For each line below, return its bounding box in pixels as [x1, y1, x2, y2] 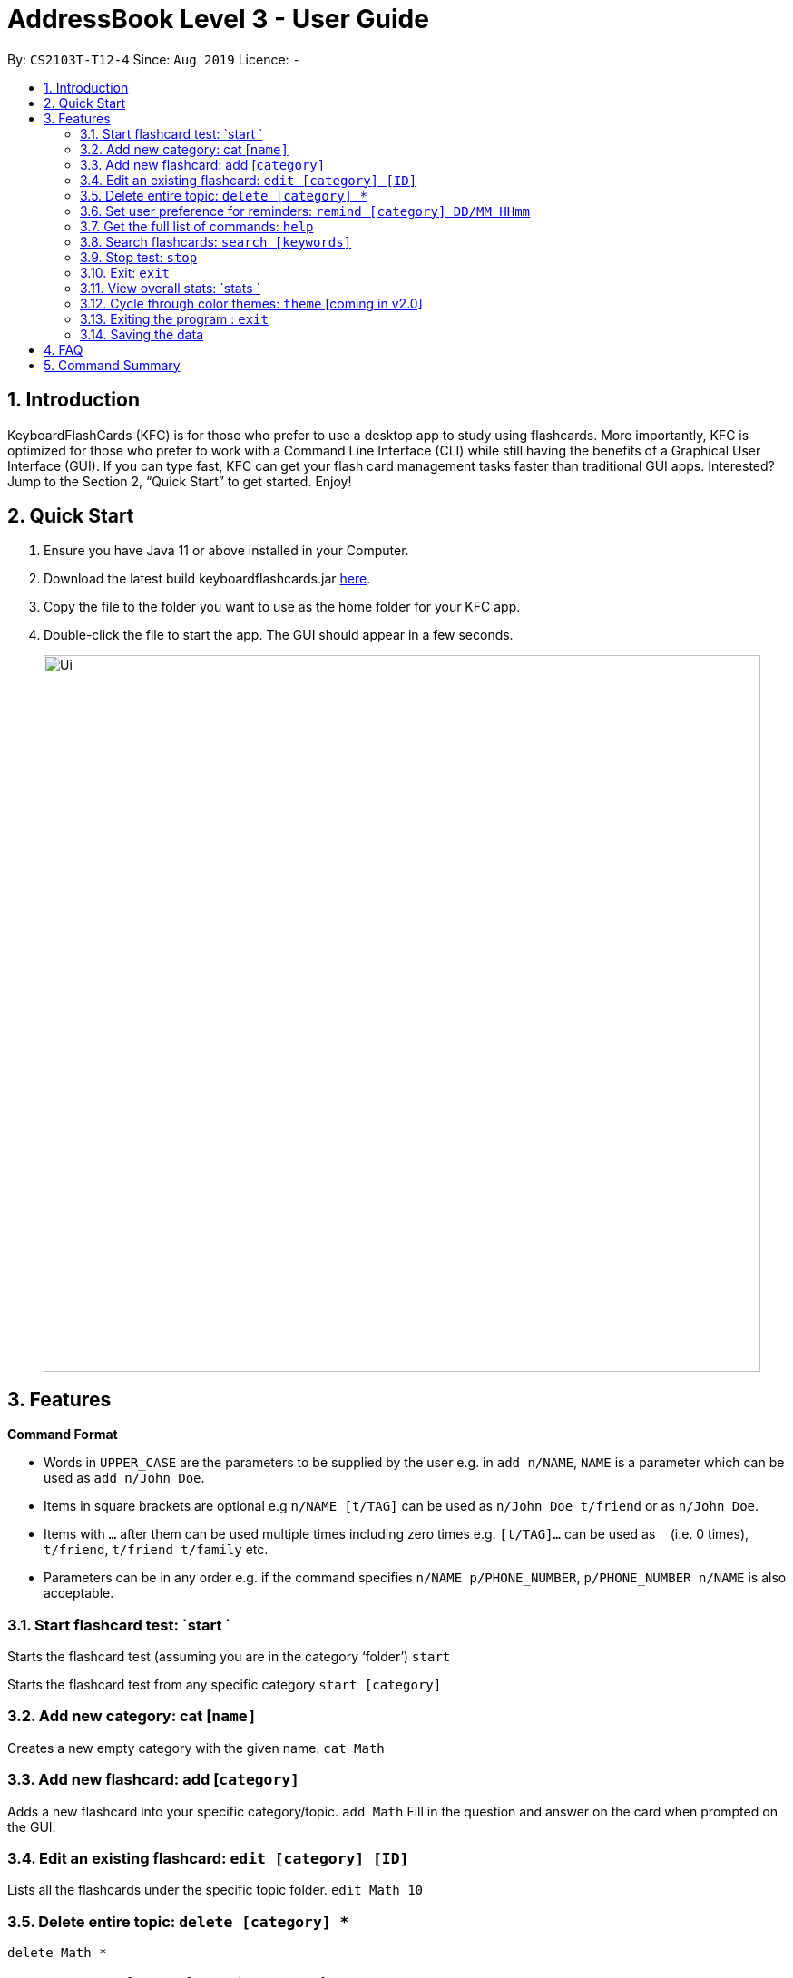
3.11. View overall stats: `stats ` [80, 279, 261, 296]
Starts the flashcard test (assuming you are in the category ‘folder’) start [7, 1649, 451, 1665]
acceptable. [44, 1585, 114, 1601]
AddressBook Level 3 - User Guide [7, 4, 429, 34]
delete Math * [7, 1945, 107, 1961]
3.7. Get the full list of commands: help [80, 218, 314, 234]
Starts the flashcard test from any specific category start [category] [7, 1677, 442, 1693]
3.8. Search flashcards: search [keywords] [80, 233, 352, 250]
